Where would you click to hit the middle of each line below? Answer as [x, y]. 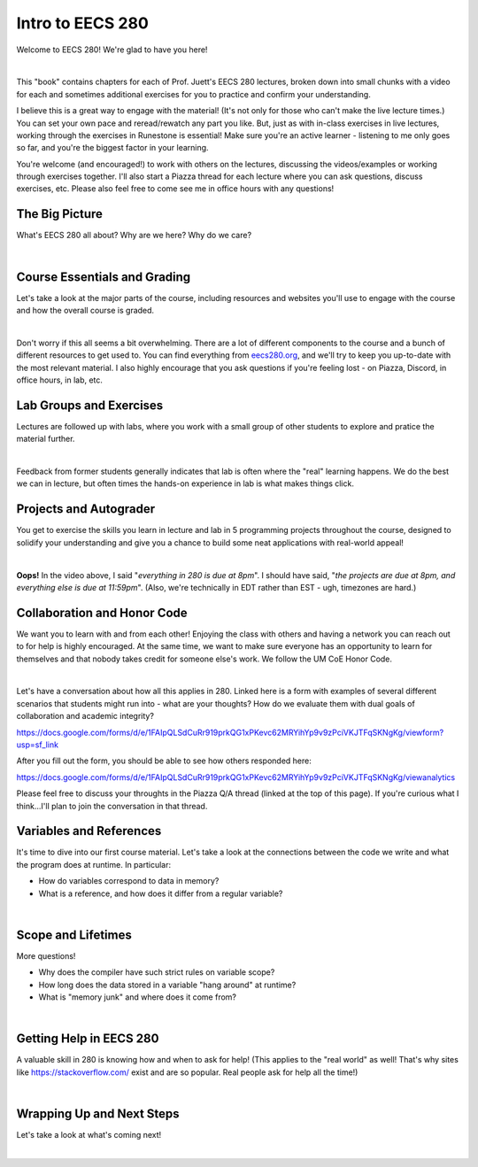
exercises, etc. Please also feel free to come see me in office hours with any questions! [175, 189]
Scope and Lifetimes [74, 935]
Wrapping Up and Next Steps [98, 1113]
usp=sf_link [38, 745]
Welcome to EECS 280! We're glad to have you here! [112, 50]
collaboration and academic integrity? [85, 716]
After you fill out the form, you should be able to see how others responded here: [164, 761]
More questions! [46, 955]
